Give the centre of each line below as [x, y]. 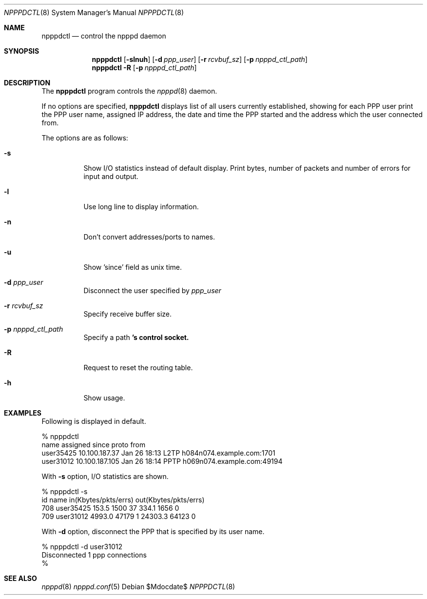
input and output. [111, 176]
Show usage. [104, 398]
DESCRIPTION [27, 83]
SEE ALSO [20, 578]
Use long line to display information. [141, 207]
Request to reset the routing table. [138, 368]
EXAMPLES [23, 413]
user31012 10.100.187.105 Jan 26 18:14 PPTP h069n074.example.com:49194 [162, 461]
